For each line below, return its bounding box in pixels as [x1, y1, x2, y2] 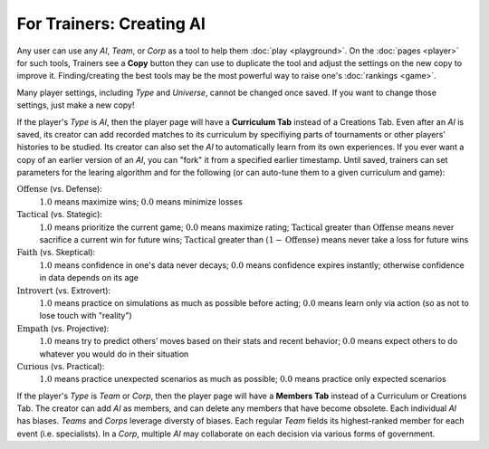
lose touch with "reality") [39, 310, 133, 321]
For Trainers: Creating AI [16, 14, 206, 33]
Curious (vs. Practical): [16, 360, 105, 371]
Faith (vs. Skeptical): [16, 247, 96, 258]
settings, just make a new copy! [16, 100, 135, 110]
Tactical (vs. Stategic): [16, 209, 103, 220]
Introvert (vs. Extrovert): [16, 285, 111, 296]
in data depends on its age [39, 272, 139, 283]
